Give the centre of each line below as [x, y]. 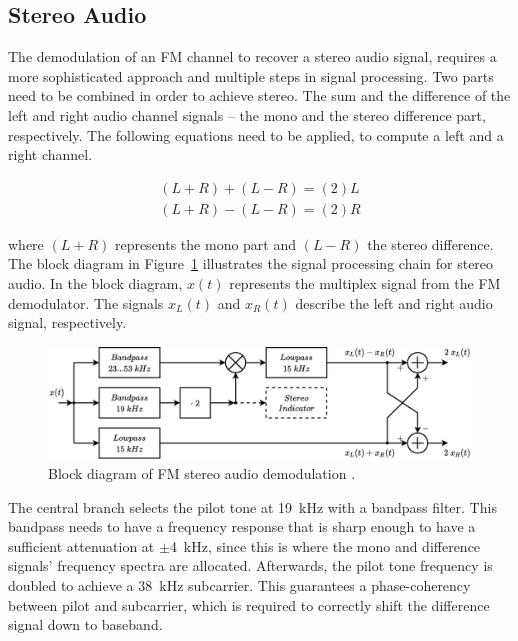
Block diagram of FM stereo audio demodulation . [202, 473]
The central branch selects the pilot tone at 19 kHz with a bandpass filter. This [252, 506]
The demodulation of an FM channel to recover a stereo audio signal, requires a [252, 56]
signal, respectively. [67, 322]
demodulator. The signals [86, 302]
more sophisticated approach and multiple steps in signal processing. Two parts [251, 75]
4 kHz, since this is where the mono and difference [325, 545]
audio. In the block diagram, [95, 283]
